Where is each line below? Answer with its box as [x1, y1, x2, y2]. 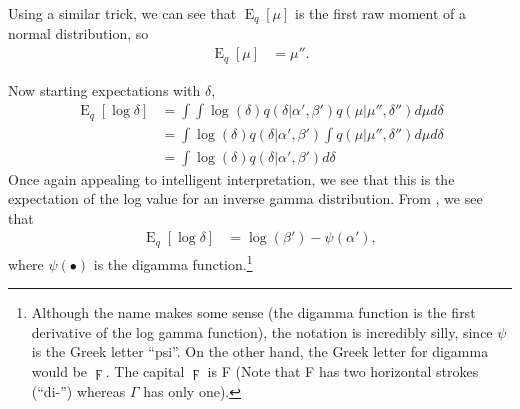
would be [31, 360, 88, 381]
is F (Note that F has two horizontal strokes [207, 360, 479, 381]
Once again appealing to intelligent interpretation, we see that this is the [8, 168, 455, 189]
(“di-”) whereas [31, 380, 126, 401]
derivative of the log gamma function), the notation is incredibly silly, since [31, 321, 493, 342]
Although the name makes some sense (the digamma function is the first [31, 302, 476, 323]
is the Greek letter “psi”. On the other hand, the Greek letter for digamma [31, 341, 489, 362]
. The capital [105, 360, 185, 381]
